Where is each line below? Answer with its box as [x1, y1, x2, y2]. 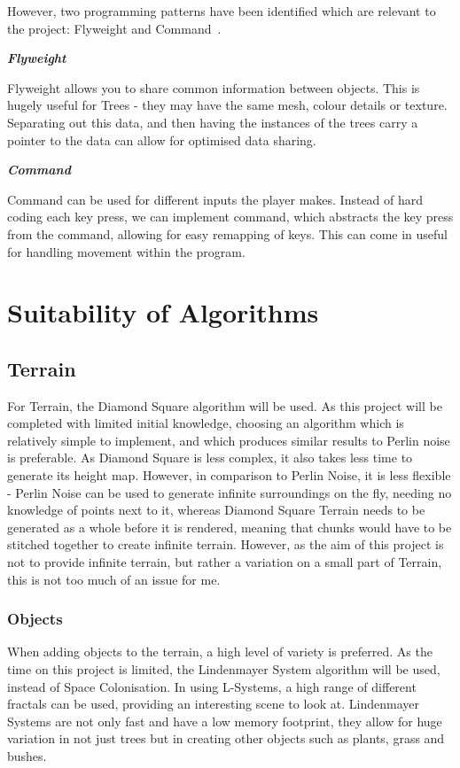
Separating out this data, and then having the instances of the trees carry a [7, 112, 418, 131]
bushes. [7, 747, 47, 765]
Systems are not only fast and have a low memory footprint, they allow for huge [7, 711, 442, 730]
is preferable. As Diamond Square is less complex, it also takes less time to [7, 448, 413, 467]
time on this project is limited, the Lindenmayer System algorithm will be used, [7, 660, 441, 679]
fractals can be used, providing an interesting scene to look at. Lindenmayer [7, 694, 419, 713]
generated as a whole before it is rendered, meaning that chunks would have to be [7, 517, 452, 536]
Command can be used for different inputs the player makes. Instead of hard [7, 190, 424, 208]
